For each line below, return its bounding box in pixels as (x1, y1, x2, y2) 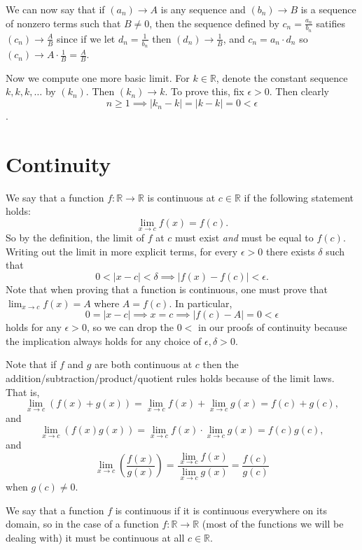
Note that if (6, 357, 57, 372)
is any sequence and (160, 2, 246, 16)
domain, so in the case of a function (6, 516, 159, 531)
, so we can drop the (86, 320, 174, 334)
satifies (316, 15, 345, 30)
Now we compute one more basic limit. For (6, 70, 190, 85)
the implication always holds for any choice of (6, 333, 202, 348)
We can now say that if (6, 2, 105, 16)
